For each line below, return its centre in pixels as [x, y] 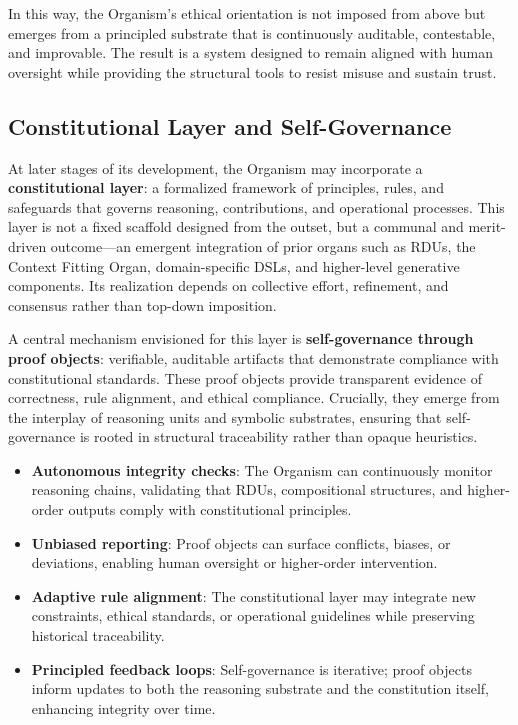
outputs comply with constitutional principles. [210, 509]
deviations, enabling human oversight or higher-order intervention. [234, 562]
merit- [487, 226]
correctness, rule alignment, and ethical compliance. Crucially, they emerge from [254, 397]
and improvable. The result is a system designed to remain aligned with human [251, 52]
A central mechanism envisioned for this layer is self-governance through [241, 338]
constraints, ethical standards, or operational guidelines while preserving [253, 615]
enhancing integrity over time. [123, 707]
